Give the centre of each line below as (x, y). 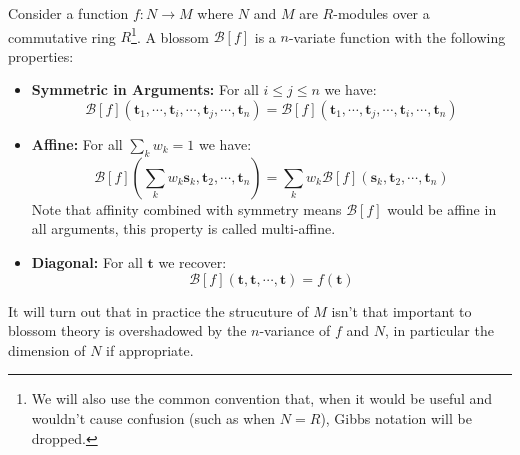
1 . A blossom (170, 35)
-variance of (295, 330)
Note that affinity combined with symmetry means (186, 208)
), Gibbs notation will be (396, 417)
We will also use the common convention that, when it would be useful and (262, 398)
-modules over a (381, 13)
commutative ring (62, 36)
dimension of (47, 349)
